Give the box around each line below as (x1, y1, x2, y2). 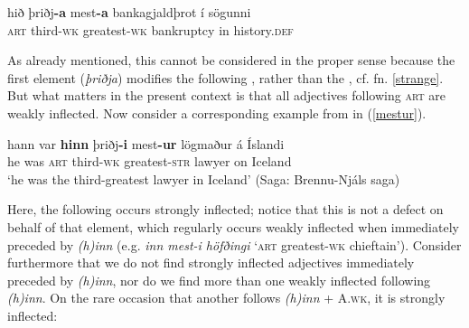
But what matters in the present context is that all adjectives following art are (7, 86, 446, 105)
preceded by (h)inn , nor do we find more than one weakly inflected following (7, 270, 431, 289)
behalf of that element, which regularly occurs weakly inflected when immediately (7, 217, 459, 236)
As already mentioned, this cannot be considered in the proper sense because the (7, 51, 455, 70)
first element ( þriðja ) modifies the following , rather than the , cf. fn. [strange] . (7, 68, 444, 87)
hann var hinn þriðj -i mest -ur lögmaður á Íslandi (7, 134, 285, 153)
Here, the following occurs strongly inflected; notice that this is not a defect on (7, 200, 444, 219)
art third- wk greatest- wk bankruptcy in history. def (7, 20, 294, 39)
